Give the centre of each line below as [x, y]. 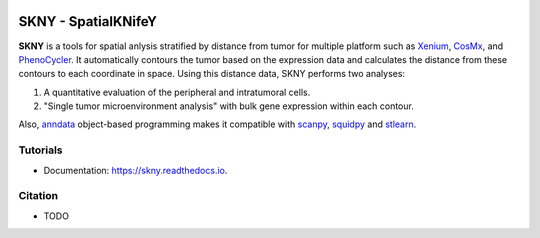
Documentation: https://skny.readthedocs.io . [135, 170]
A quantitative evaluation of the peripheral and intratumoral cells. [177, 92]
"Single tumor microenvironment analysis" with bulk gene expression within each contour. [228, 106]
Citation [38, 196]
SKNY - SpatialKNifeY [87, 21]
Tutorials [41, 150]
